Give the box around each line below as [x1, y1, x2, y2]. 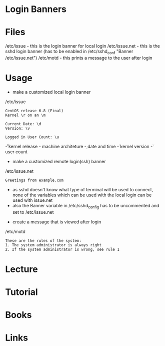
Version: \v [5, 126, 30, 131]
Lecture [5, 263, 38, 275]
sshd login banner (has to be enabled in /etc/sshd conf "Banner [5, 49, 133, 56]
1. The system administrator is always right [5, 242, 101, 247]
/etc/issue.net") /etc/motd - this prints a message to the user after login [5, 55, 152, 61]
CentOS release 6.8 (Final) [5, 108, 64, 113]
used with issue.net [12, 197, 53, 203]
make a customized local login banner [12, 89, 91, 95]
